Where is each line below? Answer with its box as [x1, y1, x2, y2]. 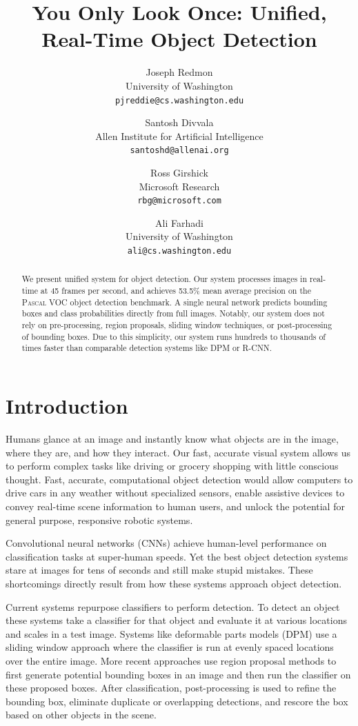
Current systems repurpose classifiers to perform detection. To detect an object [6, 599, 340, 614]
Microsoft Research [139, 179, 220, 193]
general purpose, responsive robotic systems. [6, 512, 193, 527]
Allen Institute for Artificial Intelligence [95, 128, 263, 143]
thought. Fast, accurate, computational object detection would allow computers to [6, 472, 353, 486]
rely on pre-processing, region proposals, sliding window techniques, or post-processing [21, 319, 332, 331]
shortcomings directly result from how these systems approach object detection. [6, 576, 342, 590]
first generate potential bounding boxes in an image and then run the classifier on [6, 667, 351, 681]
